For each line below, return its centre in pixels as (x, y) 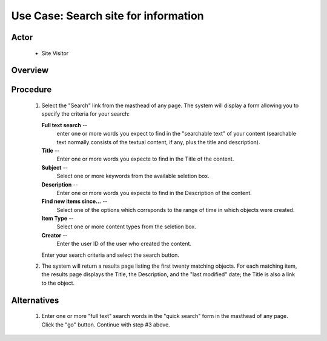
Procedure (31, 90)
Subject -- (55, 167)
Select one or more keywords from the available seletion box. (133, 176)
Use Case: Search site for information (107, 16)
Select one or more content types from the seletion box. (126, 227)
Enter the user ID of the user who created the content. (124, 244)
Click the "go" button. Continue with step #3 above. (106, 325)
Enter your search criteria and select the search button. (111, 255)
